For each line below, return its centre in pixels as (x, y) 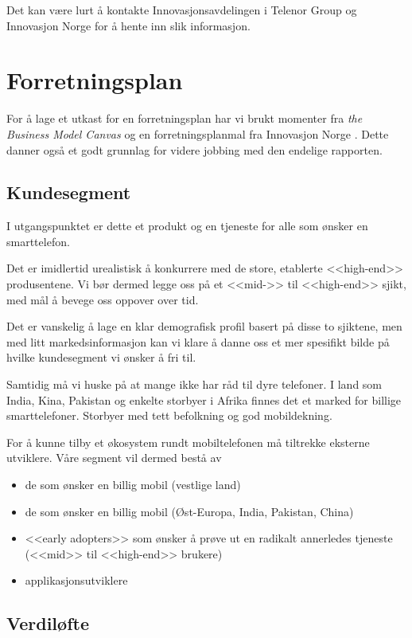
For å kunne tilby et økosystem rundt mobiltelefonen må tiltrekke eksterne (188, 442)
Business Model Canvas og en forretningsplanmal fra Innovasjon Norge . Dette (198, 133)
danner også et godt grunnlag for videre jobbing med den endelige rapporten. (194, 149)
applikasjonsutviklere (76, 580)
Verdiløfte (48, 623)
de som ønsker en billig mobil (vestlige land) (133, 485)
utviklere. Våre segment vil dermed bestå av (114, 458)
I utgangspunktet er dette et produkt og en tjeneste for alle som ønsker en (187, 226)
